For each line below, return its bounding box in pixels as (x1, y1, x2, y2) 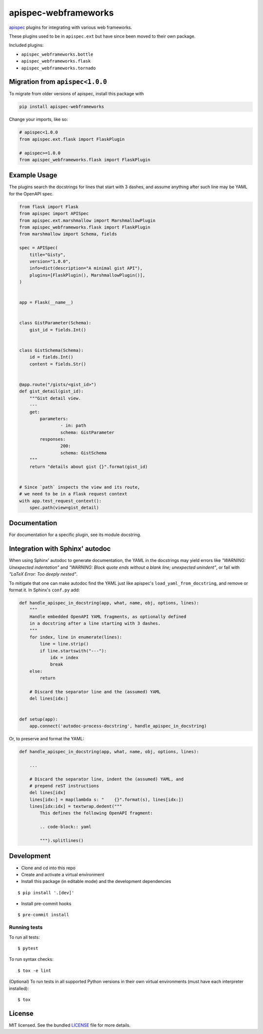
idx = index (50, 655, 79, 661)
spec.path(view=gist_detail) (29, 505, 99, 510)
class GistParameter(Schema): (19, 320, 92, 326)
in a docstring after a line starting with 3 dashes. (29, 621, 161, 626)
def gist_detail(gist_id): (19, 388, 84, 394)
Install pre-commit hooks (21, 901, 72, 906)
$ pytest (18, 946, 38, 951)
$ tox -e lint (18, 968, 51, 973)
